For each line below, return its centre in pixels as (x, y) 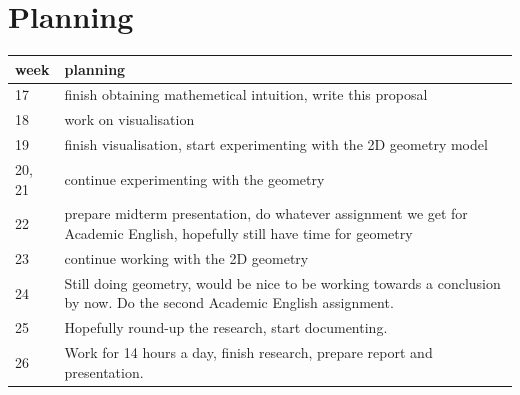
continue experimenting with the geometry (194, 178)
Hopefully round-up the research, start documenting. (226, 327)
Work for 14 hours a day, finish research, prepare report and (248, 352)
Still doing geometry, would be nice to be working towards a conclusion (282, 282)
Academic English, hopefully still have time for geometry (238, 233)
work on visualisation (129, 119)
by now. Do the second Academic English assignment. (229, 302)
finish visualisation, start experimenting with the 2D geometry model (276, 144)
